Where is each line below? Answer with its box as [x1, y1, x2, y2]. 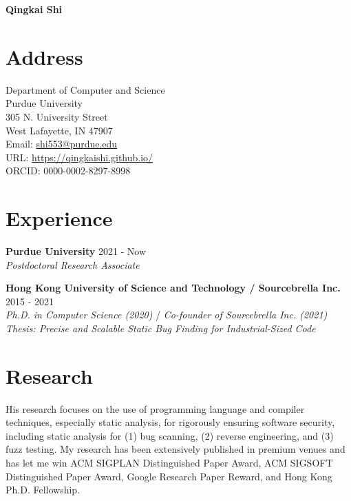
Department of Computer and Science [6, 82, 165, 96]
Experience [6, 204, 113, 232]
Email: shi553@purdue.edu [6, 136, 118, 151]
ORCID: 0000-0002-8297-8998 [6, 163, 131, 178]
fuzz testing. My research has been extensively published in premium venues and [6, 442, 345, 456]
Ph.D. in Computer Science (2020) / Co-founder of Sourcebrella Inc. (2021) [6, 307, 328, 322]
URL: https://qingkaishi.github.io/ [6, 150, 153, 164]
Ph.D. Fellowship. [6, 482, 81, 497]
